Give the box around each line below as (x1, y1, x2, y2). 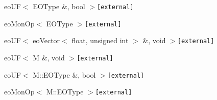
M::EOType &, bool (33, 69, 96, 80)
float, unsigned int (71, 35, 129, 46)
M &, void (33, 52, 65, 62)
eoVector (33, 35, 60, 46)
